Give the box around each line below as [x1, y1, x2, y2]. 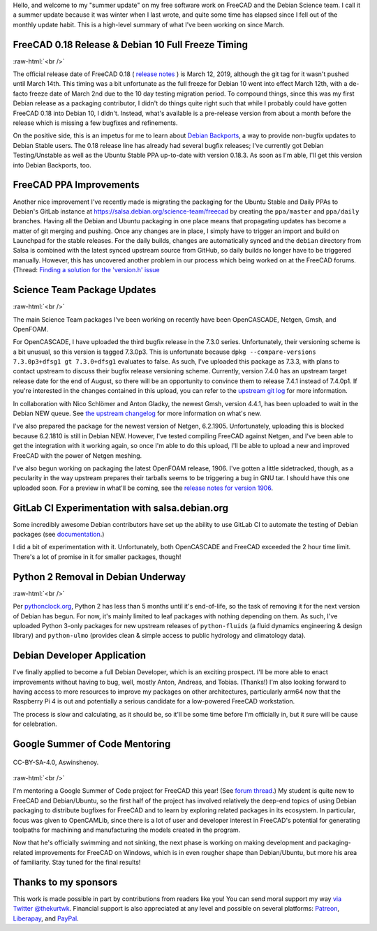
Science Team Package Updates [13, 284, 156, 296]
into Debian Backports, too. [13, 161, 91, 169]
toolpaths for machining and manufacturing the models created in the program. [13, 826, 241, 834]
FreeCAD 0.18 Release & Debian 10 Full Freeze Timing [13, 38, 248, 50]
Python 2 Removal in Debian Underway [13, 571, 186, 583]
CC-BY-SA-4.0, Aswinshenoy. [13, 758, 99, 766]
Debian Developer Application [13, 650, 147, 662]
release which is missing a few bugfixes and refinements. [13, 119, 178, 127]
